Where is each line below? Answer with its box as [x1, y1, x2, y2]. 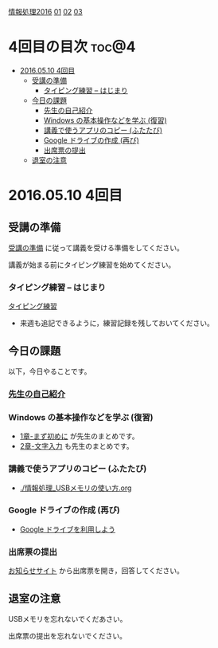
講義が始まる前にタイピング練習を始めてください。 [8, 260, 176, 269]
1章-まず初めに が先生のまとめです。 [19, 431, 139, 441]
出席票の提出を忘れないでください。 [8, 630, 127, 640]
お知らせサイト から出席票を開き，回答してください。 [8, 566, 185, 575]
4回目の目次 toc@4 [8, 38, 136, 56]
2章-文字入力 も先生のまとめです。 [19, 442, 134, 451]
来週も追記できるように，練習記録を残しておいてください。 [19, 318, 215, 328]
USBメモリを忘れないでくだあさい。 [8, 614, 127, 623]
